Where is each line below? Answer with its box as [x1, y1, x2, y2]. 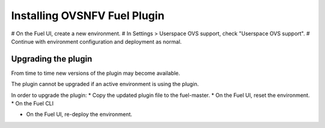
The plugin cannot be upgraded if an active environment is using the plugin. [11, 81, 199, 88]
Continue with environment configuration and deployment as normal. [11, 38, 182, 45]
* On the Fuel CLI [11, 100, 54, 107]
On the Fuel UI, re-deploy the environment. [26, 111, 132, 118]
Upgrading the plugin [11, 54, 93, 64]
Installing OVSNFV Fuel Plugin [11, 9, 165, 22]
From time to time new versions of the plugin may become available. [11, 69, 181, 77]
